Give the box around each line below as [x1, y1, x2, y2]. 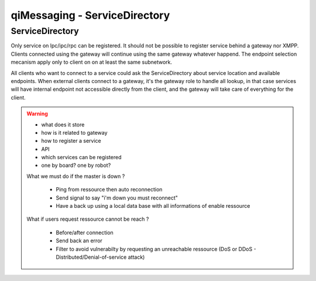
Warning [26, 110, 48, 117]
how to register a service [41, 138, 102, 145]
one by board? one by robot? [41, 162, 111, 169]
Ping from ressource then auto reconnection [56, 186, 163, 193]
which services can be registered [41, 154, 122, 161]
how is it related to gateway [41, 129, 108, 136]
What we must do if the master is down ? [26, 173, 125, 180]
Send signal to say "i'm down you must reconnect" [56, 194, 178, 201]
